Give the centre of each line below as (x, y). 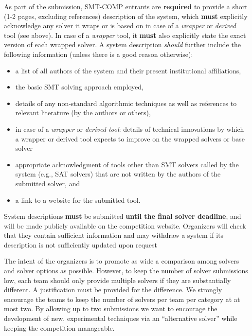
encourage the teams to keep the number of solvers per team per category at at (122, 299)
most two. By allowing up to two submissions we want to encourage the (111, 309)
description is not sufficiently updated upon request (81, 244)
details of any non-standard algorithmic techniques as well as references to (126, 103)
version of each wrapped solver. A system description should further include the (122, 44)
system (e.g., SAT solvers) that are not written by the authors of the (118, 174)
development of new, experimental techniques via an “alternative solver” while (121, 318)
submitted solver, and (48, 183)
